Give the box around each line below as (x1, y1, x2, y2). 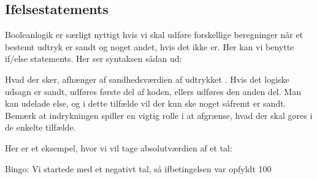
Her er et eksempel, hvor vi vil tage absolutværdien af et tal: (5, 141, 232, 154)
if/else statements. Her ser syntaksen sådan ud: (5, 52, 182, 65)
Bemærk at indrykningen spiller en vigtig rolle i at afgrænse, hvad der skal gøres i (5, 109, 313, 121)
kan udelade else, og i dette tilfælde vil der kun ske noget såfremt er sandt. (5, 97, 286, 110)
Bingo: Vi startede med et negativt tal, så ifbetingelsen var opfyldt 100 (5, 162, 272, 175)
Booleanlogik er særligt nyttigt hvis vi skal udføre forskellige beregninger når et (5, 28, 304, 41)
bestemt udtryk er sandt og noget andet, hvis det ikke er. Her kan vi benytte (5, 40, 294, 53)
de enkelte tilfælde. (5, 121, 76, 134)
